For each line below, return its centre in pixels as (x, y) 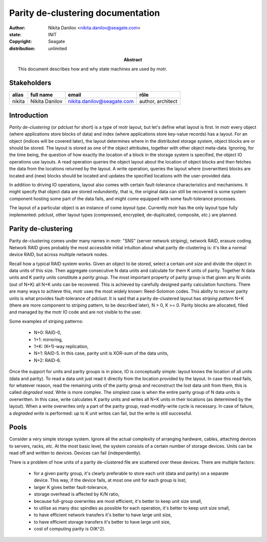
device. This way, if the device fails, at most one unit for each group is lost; (110, 480)
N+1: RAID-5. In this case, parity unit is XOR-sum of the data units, (101, 353)
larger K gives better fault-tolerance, (71, 487)
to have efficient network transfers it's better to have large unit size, (103, 515)
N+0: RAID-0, (48, 332)
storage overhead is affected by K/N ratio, (77, 494)
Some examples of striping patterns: (46, 321)
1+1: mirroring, (48, 339)
